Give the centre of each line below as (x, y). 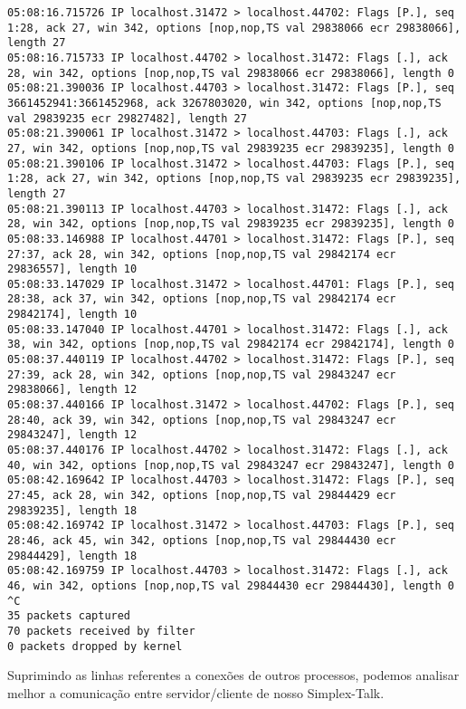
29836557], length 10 (72, 269)
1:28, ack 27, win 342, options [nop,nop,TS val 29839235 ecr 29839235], (234, 179)
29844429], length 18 (72, 556)
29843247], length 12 (72, 435)
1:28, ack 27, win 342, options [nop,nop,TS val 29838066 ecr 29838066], (234, 28)
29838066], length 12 (72, 390)
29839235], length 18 (72, 510)
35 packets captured (69, 616)
